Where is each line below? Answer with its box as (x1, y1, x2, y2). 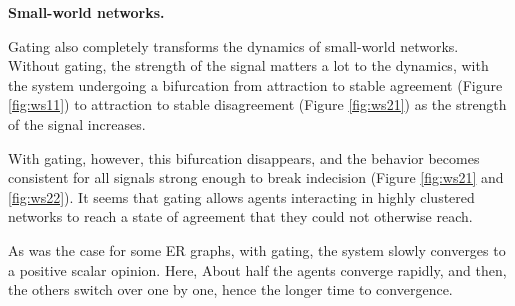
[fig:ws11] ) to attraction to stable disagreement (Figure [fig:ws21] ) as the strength (8, 94, 507, 115)
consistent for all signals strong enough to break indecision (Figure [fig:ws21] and (8, 167, 504, 188)
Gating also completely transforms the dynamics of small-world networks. (8, 35, 459, 56)
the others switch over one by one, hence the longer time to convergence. (8, 279, 453, 300)
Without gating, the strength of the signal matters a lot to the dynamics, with (8, 55, 489, 76)
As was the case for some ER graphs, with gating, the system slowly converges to (8, 239, 506, 260)
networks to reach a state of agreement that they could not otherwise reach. (8, 206, 473, 227)
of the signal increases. (8, 113, 146, 134)
